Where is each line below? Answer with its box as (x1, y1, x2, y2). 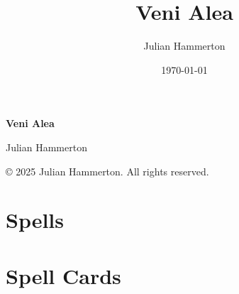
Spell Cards (6, 261, 121, 290)
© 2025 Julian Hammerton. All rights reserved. (6, 163, 209, 178)
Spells (6, 205, 65, 234)
